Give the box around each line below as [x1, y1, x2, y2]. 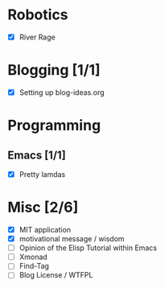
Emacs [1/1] [7, 148, 66, 162]
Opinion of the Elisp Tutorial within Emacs [19, 243, 158, 253]
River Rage [19, 32, 56, 42]
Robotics [7, 6, 69, 24]
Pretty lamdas [19, 170, 66, 179]
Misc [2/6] [7, 199, 79, 216]
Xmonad [19, 252, 47, 262]
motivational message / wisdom [19, 234, 126, 244]
